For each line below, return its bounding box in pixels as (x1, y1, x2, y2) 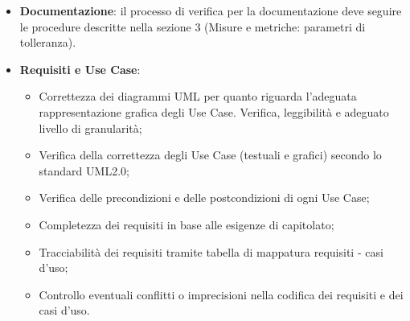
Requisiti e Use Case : (19, 60, 141, 77)
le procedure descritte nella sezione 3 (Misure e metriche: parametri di (19, 18, 366, 35)
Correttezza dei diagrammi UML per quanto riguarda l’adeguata (39, 88, 357, 105)
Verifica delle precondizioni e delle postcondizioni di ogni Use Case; (39, 189, 370, 206)
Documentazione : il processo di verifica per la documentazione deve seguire (19, 2, 402, 19)
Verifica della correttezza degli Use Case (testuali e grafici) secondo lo (39, 146, 382, 163)
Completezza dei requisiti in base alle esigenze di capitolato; (39, 216, 334, 233)
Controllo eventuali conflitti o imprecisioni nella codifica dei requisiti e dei (39, 286, 404, 302)
